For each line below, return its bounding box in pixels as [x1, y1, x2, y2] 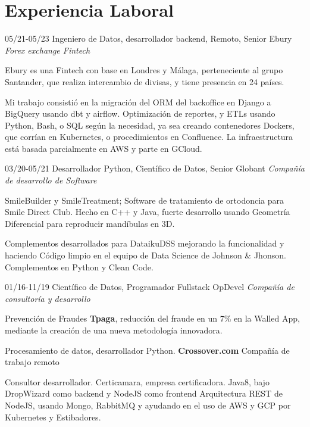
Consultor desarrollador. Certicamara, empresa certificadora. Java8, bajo [5, 375, 270, 388]
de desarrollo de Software [5, 174, 97, 186]
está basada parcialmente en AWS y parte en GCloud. [5, 142, 202, 154]
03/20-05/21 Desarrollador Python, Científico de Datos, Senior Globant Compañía [5, 162, 305, 174]
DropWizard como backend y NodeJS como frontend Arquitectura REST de [5, 387, 283, 400]
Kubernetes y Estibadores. [5, 410, 101, 423]
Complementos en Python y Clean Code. [5, 260, 154, 273]
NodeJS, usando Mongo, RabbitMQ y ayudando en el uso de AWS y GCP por [5, 398, 291, 411]
